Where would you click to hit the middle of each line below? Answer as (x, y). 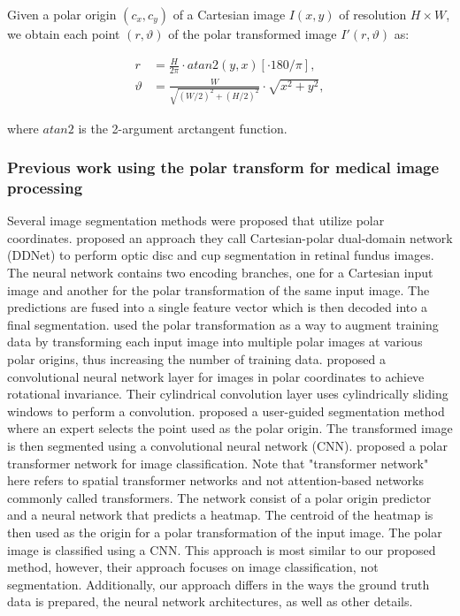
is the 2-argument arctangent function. (183, 128)
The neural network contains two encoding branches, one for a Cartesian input (220, 273)
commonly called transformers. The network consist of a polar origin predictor (219, 497)
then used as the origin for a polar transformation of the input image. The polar (225, 532)
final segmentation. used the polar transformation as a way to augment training (223, 324)
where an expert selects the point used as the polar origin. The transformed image (230, 428)
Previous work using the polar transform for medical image (223, 167)
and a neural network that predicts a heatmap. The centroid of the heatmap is (220, 515)
